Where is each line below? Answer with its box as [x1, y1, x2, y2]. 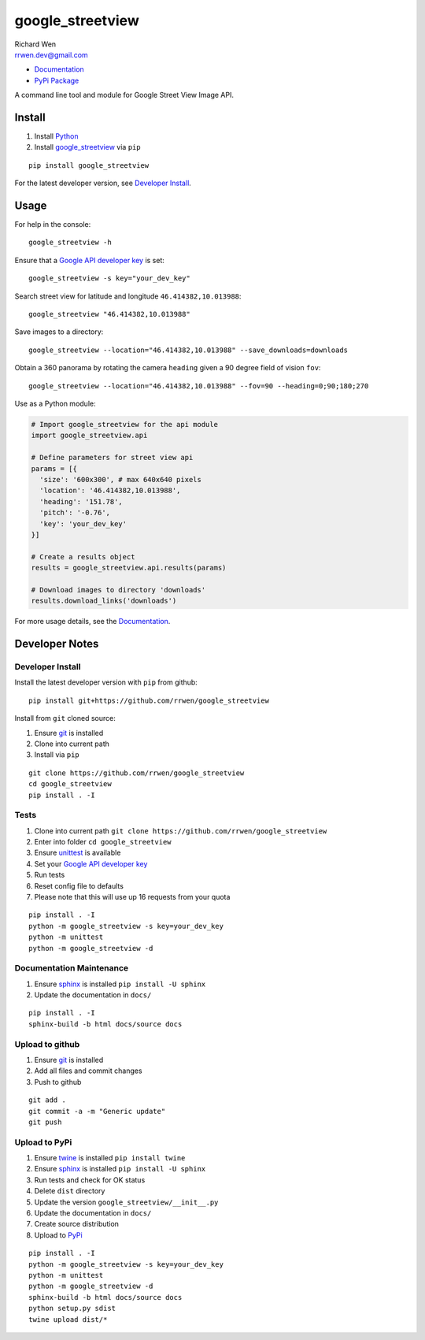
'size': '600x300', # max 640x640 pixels [39, 475, 202, 484]
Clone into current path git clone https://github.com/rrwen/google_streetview [34, 826, 327, 835]
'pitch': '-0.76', [39, 508, 110, 518]
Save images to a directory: [14, 327, 104, 336]
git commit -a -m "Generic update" [28, 1107, 166, 1115]
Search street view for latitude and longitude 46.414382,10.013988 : [14, 291, 242, 301]
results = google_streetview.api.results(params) [31, 563, 227, 573]
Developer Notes [14, 637, 99, 651]
